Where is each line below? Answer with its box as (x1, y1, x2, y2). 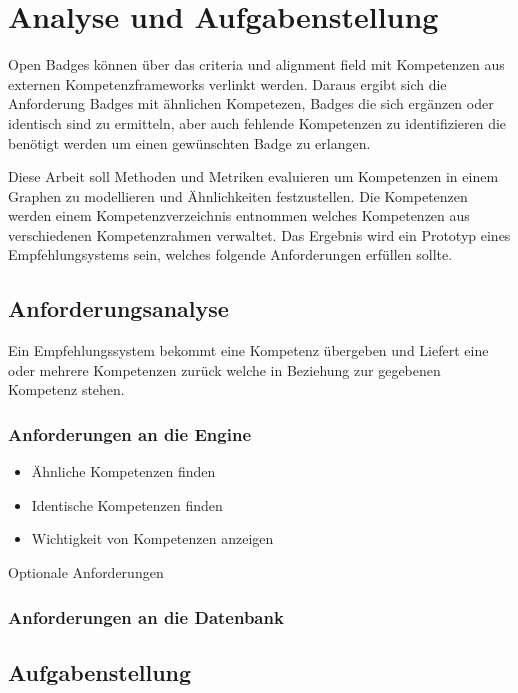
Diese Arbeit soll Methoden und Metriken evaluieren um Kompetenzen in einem (8, 166, 499, 187)
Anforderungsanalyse (8, 293, 229, 324)
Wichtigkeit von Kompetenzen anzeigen (31, 528, 274, 549)
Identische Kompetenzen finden (31, 494, 223, 515)
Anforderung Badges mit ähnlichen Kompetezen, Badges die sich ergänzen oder (8, 93, 494, 114)
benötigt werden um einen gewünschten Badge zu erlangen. (8, 132, 371, 153)
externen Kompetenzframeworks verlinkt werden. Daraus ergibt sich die (8, 73, 447, 94)
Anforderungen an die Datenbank (8, 604, 284, 629)
